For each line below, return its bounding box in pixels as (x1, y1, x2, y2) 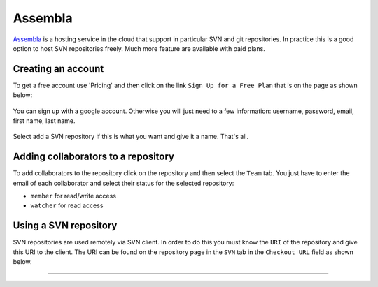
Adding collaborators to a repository (13, 151, 175, 163)
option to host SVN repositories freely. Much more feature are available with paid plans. (13, 44, 265, 52)
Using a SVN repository (13, 220, 118, 232)
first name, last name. (13, 117, 76, 125)
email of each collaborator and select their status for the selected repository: (13, 179, 234, 187)
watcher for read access (30, 201, 104, 209)
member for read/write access (30, 192, 117, 200)
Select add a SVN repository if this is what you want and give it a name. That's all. (13, 133, 248, 141)
